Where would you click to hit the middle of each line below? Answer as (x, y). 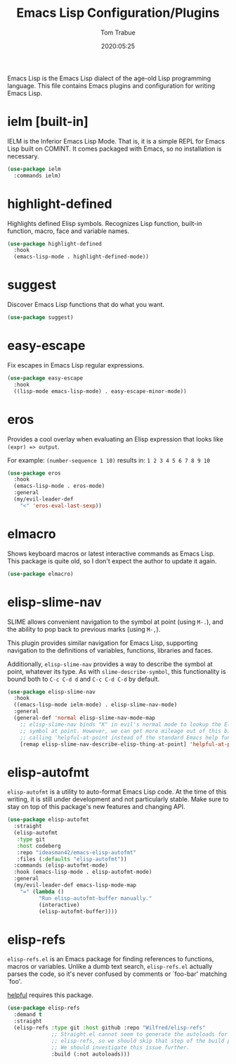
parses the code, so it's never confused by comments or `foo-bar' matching (117, 974)
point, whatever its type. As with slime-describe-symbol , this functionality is (117, 671)
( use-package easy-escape (45, 378)
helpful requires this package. (50, 995)
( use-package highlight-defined (54, 244)
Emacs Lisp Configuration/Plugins (118, 13)
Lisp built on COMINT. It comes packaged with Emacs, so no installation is (115, 149)
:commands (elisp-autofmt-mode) (61, 865)
